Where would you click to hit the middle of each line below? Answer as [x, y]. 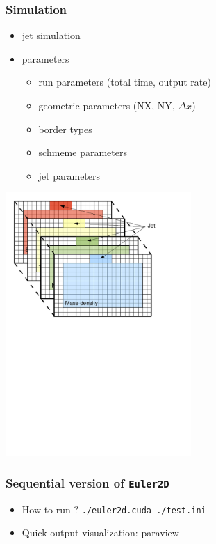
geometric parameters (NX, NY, [107, 105]
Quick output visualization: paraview [100, 533]
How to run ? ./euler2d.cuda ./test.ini [114, 509]
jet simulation [51, 35]
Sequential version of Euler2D [88, 482]
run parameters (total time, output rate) [125, 82]
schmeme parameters [83, 152]
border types [65, 129]
